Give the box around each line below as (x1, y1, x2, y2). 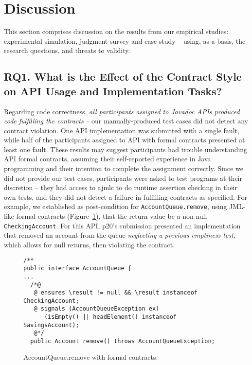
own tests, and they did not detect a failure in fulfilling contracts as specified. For (4, 191, 248, 202)
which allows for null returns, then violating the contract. (4, 239, 175, 249)
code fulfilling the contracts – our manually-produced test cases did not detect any (4, 116, 248, 126)
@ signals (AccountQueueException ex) (34, 305, 160, 313)
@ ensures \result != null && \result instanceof (34, 289, 198, 296)
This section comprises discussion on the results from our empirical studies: (4, 26, 229, 36)
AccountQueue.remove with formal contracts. (23, 351, 158, 362)
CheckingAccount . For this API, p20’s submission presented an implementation (4, 220, 241, 230)
